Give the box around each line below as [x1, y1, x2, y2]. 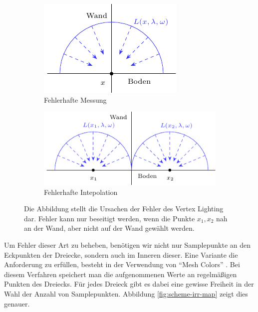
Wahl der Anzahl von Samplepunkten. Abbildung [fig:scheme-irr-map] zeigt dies [4, 288, 248, 299]
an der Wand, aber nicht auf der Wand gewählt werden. [24, 223, 195, 233]
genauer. [4, 298, 30, 309]
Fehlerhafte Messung [44, 94, 107, 105]
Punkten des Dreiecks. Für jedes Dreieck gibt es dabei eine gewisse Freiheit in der [4, 279, 254, 289]
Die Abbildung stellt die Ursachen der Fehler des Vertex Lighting [24, 203, 224, 214]
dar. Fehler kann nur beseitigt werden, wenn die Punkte [24, 213, 195, 223]
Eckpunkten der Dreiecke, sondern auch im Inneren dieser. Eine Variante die [4, 249, 238, 260]
